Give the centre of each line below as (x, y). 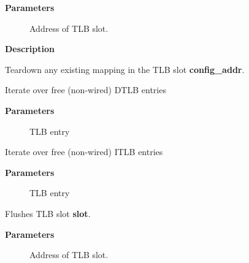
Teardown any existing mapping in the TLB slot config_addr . (125, 69)
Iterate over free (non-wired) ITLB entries (84, 152)
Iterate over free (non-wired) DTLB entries (86, 90)
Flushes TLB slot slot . (48, 213)
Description (30, 49)
